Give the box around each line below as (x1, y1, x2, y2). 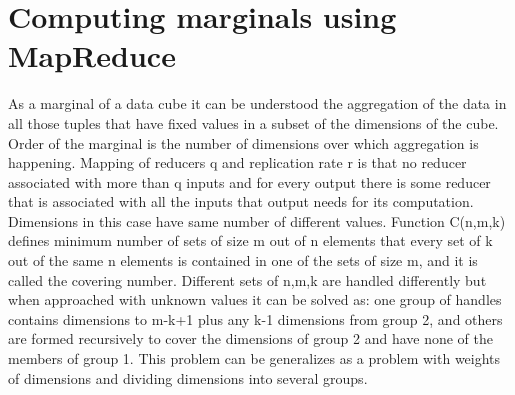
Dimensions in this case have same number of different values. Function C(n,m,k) (8, 210, 506, 231)
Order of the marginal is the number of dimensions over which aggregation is (8, 132, 479, 153)
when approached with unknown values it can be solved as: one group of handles (8, 289, 502, 310)
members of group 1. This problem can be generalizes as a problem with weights (8, 348, 501, 369)
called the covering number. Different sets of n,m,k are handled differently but (8, 269, 487, 290)
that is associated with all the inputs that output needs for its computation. (8, 191, 474, 212)
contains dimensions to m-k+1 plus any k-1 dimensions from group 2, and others (8, 308, 503, 329)
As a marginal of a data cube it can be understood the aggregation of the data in (8, 93, 507, 114)
